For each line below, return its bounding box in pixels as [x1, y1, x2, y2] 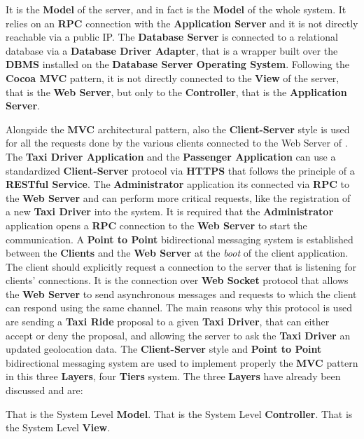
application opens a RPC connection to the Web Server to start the [6, 217, 307, 232]
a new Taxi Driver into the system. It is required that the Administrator [6, 204, 334, 219]
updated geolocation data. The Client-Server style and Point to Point [6, 342, 322, 356]
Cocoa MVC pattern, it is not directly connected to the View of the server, [6, 70, 339, 85]
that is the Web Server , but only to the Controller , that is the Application [6, 84, 347, 99]
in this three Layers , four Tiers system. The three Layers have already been [6, 369, 341, 384]
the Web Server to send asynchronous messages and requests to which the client [6, 286, 357, 301]
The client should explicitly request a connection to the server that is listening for [6, 259, 357, 273]
